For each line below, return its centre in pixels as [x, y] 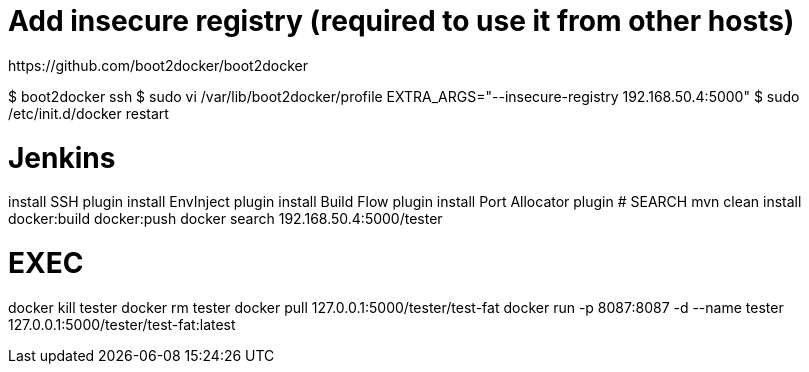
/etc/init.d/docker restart [88, 113]
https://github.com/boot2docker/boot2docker [158, 65]
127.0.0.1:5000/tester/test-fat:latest [122, 324]
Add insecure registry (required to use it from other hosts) [401, 21]
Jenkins [62, 157]
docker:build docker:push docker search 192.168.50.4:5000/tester [225, 219]
